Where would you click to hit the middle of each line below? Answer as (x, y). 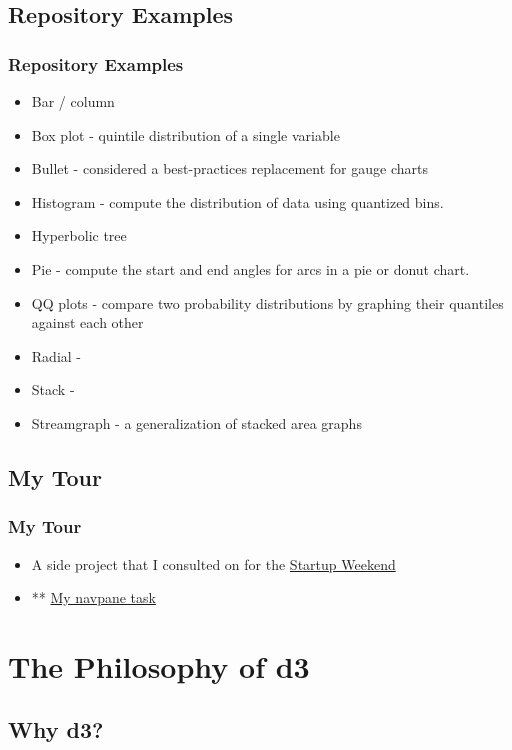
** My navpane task (93, 597)
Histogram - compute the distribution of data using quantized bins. (237, 201)
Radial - (56, 355)
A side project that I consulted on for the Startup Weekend (213, 563)
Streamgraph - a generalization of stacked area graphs (196, 422)
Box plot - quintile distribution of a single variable (185, 134)
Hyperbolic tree (79, 235)
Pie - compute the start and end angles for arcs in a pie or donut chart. (250, 268)
